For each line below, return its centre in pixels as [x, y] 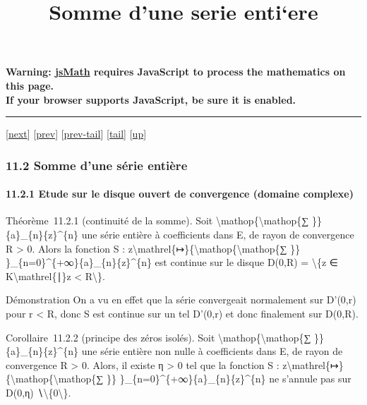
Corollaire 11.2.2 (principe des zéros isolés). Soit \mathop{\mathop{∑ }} [165, 337]
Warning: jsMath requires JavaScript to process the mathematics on [176, 72]
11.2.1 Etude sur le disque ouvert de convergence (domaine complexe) [180, 194]
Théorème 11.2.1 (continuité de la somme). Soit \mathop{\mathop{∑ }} [164, 220]
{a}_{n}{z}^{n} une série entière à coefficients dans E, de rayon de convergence [180, 234]
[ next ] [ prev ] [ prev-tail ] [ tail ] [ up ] [76, 134]
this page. [30, 85]
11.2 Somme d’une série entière [97, 165]
